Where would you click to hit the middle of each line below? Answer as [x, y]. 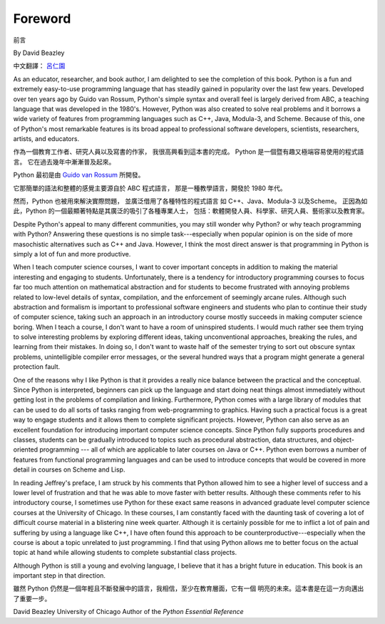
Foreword [42, 19]
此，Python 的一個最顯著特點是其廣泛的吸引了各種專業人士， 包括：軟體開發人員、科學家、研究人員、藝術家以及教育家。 [191, 211]
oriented [26, 449]
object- [344, 440]
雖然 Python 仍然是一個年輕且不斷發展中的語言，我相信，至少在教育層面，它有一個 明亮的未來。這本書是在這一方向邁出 [189, 588]
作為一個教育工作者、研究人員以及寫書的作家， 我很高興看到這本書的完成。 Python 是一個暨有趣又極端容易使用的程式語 [189, 152]
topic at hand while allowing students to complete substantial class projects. [125, 553]
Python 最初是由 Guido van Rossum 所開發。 [79, 175]
